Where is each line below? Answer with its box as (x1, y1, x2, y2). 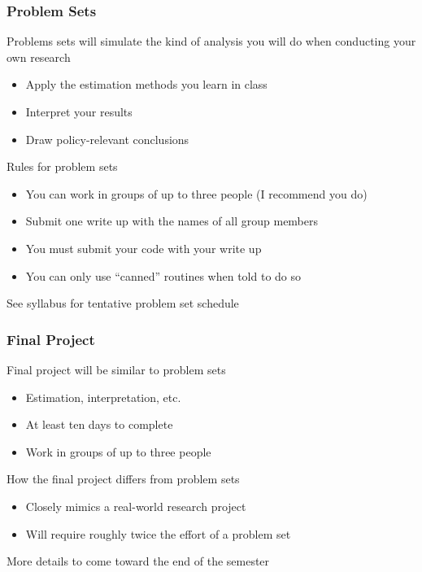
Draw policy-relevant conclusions (25, 130, 189, 147)
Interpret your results (25, 103, 133, 120)
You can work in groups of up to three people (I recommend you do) (25, 185, 368, 202)
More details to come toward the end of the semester (7, 552, 270, 570)
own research (7, 48, 71, 65)
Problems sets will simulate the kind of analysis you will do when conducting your (7, 33, 416, 50)
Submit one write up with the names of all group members (25, 212, 319, 229)
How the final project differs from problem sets (7, 470, 240, 487)
